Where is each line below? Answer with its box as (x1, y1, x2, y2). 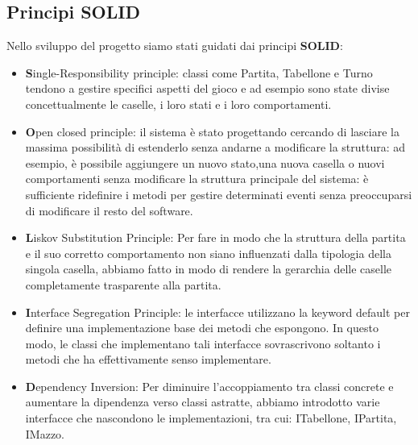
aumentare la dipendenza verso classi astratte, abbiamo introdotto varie (25, 393, 380, 410)
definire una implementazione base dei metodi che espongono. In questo (25, 319, 379, 336)
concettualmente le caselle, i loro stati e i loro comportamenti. (25, 95, 332, 112)
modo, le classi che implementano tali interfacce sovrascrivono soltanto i (25, 335, 381, 351)
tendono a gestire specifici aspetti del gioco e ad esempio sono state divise (25, 80, 390, 97)
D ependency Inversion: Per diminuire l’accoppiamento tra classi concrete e (25, 377, 394, 394)
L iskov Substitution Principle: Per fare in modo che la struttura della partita (25, 229, 406, 246)
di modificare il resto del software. (25, 202, 193, 218)
